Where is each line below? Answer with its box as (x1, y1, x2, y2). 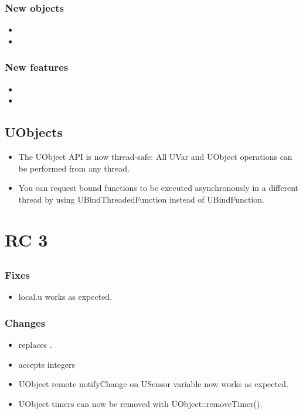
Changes (5, 315, 46, 330)
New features (5, 60, 69, 74)
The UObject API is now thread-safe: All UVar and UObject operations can (18, 150, 292, 163)
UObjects (5, 123, 63, 141)
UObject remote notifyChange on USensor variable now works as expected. (18, 378, 288, 390)
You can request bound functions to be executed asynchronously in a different (18, 182, 299, 194)
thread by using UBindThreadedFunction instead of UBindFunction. (18, 193, 264, 205)
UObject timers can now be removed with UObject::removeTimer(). (18, 398, 263, 410)
